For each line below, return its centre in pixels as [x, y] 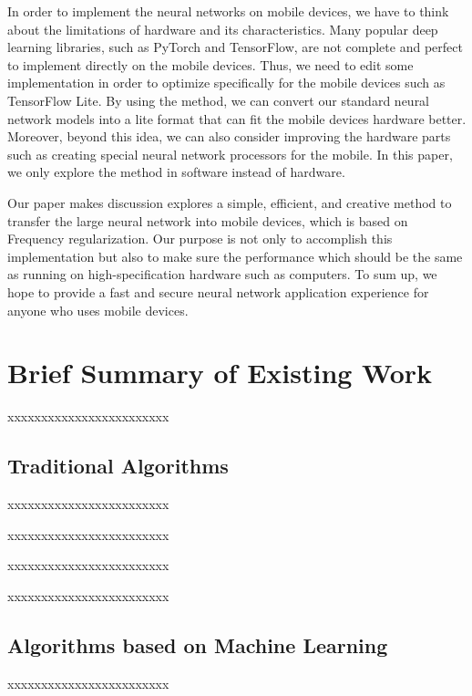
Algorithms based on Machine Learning [198, 644]
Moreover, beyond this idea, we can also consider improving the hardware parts [229, 136]
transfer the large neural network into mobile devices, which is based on [208, 220]
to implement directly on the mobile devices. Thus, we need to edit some [210, 64]
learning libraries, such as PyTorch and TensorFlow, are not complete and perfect [235, 47]
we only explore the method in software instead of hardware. [176, 172]
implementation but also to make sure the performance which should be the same [235, 256]
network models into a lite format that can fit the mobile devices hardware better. [237, 118]
